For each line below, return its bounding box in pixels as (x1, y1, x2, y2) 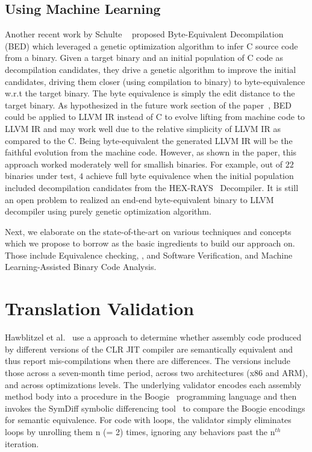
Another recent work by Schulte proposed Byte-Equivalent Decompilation (5, 28, 284, 40)
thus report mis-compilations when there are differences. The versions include (5, 354, 290, 367)
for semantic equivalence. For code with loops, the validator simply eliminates (5, 413, 292, 426)
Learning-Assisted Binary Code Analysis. (5, 260, 157, 273)
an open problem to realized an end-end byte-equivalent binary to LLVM (5, 193, 274, 206)
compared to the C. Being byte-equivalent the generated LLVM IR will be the (5, 134, 293, 146)
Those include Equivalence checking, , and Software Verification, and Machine (5, 248, 293, 261)
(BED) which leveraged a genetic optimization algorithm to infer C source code (5, 39, 298, 52)
